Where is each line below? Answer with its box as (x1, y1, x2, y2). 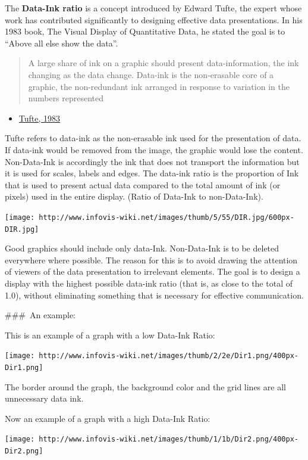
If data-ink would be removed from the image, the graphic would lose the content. (5, 143, 303, 156)
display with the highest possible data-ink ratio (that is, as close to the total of (5, 277, 293, 289)
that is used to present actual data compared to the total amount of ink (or (5, 178, 281, 191)
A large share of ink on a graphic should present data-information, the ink (28, 57, 299, 69)
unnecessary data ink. (5, 392, 84, 405)
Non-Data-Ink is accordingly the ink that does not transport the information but (5, 155, 300, 167)
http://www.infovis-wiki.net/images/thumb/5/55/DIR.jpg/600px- (39, 213, 294, 222)
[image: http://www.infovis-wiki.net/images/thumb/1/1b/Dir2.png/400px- (5, 435, 298, 444)
